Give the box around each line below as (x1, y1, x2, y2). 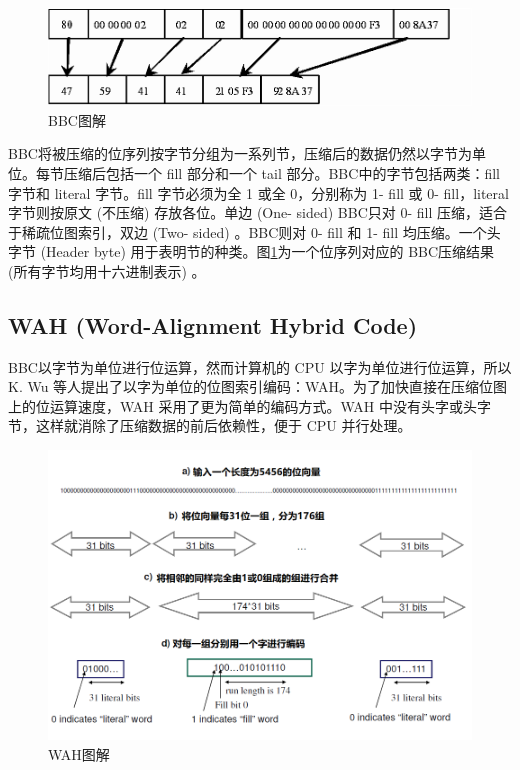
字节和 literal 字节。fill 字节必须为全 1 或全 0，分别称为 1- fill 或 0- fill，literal (8, 182, 509, 203)
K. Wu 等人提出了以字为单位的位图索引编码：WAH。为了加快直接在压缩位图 (8, 376, 507, 397)
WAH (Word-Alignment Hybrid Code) (8, 309, 418, 340)
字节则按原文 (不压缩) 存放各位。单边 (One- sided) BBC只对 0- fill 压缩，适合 (8, 202, 507, 223)
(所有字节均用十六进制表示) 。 (8, 260, 206, 281)
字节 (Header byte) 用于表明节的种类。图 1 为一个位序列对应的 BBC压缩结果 (8, 241, 495, 262)
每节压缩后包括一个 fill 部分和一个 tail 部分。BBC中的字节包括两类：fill (35, 162, 500, 183)
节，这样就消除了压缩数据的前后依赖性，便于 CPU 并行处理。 (8, 415, 412, 436)
